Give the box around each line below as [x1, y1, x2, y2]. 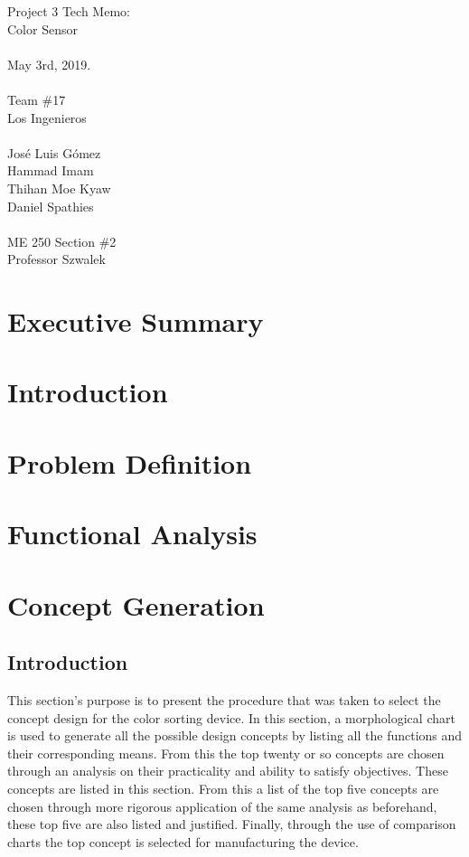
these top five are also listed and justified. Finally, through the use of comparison [7, 815, 456, 833]
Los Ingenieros [7, 108, 87, 127]
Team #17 [7, 89, 66, 108]
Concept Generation [7, 586, 265, 623]
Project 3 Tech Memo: [7, 2, 130, 20]
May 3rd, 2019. [7, 54, 91, 73]
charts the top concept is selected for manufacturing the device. [7, 832, 359, 851]
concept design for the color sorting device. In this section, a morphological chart [7, 708, 455, 727]
